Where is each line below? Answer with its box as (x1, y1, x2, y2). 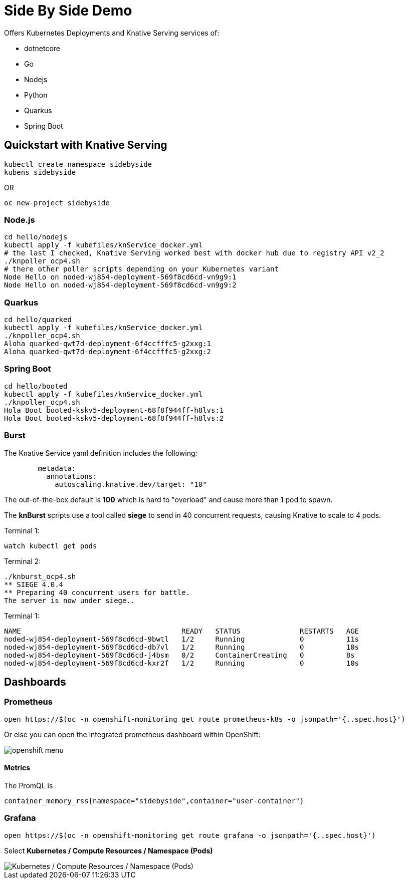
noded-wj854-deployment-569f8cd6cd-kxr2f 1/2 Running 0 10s (4, 659, 359, 667)
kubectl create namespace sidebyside (4, 160, 152, 168)
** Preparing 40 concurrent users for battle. (4, 588, 190, 597)
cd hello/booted (4, 382, 68, 390)
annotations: (46, 472, 97, 480)
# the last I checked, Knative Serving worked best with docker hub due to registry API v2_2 (4, 249, 384, 257)
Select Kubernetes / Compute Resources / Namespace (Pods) (4, 846, 213, 855)
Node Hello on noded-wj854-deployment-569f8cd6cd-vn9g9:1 (4, 273, 237, 281)
